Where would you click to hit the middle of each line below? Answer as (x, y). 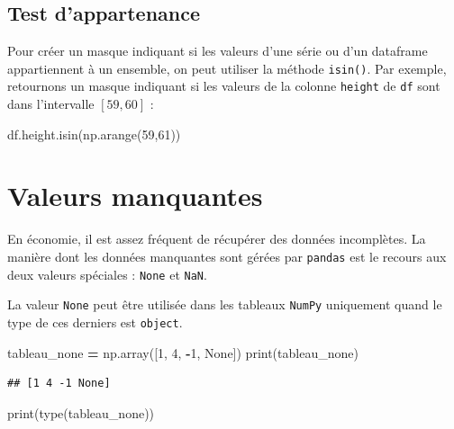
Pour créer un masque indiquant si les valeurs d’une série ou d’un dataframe (218, 51)
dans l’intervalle (51, 104)
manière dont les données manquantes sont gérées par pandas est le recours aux (227, 257)
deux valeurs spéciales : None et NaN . (107, 274)
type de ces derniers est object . (95, 322)
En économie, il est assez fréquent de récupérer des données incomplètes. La (217, 239)
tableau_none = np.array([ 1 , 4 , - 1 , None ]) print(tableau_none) (183, 352)
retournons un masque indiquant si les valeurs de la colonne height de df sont (224, 86)
